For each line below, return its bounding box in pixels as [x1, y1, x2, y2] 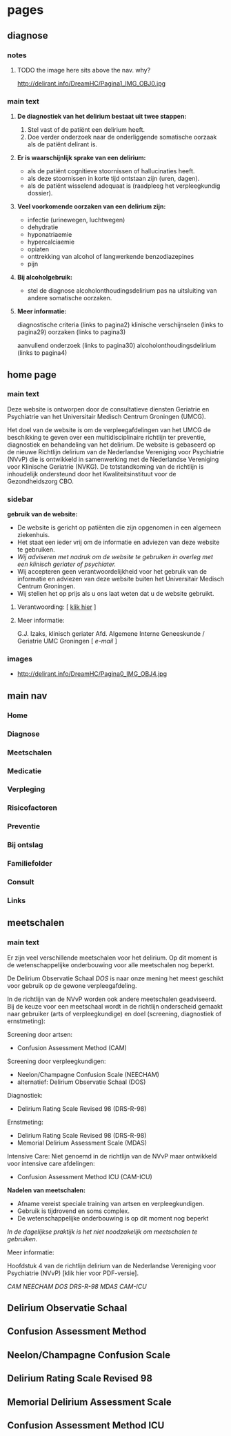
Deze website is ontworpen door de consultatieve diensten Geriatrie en [7, 405, 210, 413]
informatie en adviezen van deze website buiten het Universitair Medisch [17, 575, 225, 583]
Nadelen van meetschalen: [7, 1186, 86, 1194]
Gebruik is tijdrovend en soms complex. [17, 1207, 130, 1215]
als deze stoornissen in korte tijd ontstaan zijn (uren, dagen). [27, 175, 200, 183]
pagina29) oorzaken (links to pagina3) [17, 328, 126, 336]
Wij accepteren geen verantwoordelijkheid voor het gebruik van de [17, 567, 207, 576]
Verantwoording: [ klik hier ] [17, 603, 97, 611]
